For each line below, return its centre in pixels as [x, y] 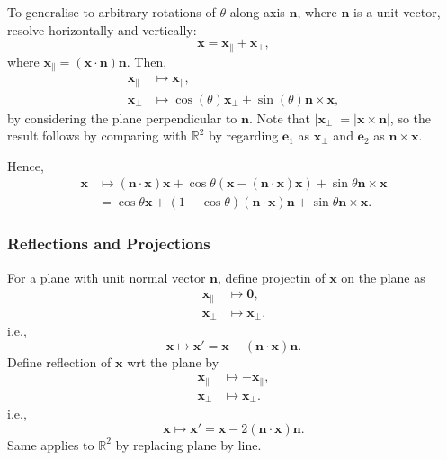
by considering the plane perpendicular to [122, 117]
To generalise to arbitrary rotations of [112, 12]
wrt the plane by [173, 361]
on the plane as [383, 277]
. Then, [147, 61]
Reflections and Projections [109, 244]
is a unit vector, [397, 12]
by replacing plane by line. [188, 444]
